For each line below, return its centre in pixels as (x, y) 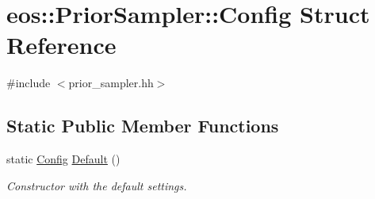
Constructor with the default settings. (97, 185)
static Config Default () (63, 159)
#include (29, 83)
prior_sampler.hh (111, 83)
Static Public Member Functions (143, 126)
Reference (61, 45)
